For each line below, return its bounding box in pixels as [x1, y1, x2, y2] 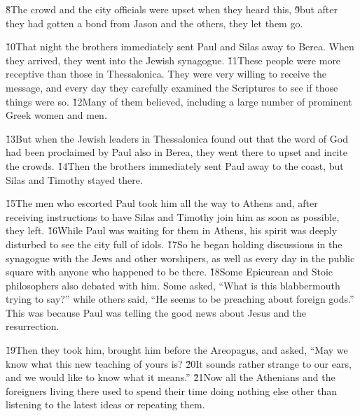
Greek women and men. [6, 108, 107, 122]
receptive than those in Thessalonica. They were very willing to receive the [6, 66, 327, 81]
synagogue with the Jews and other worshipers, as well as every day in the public [6, 250, 355, 265]
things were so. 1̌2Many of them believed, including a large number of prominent [6, 94, 352, 108]
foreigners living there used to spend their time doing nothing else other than [6, 383, 338, 398]
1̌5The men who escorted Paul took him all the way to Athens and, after [6, 196, 318, 210]
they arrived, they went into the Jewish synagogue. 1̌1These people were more [6, 52, 341, 67]
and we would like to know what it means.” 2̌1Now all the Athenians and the [6, 370, 335, 385]
